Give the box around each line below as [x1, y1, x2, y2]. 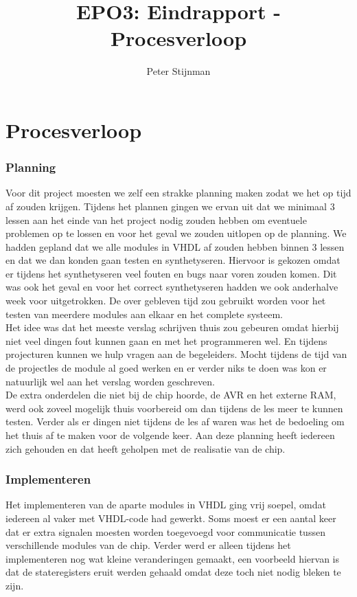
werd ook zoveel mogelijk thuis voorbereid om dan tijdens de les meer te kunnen [5, 401, 343, 415]
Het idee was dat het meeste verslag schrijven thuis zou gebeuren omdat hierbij [5, 320, 339, 335]
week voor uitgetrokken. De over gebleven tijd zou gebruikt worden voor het [5, 293, 326, 308]
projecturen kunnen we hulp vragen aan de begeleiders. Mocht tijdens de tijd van [5, 347, 347, 361]
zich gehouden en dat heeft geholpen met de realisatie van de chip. [5, 441, 286, 455]
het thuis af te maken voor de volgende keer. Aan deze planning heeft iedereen [5, 428, 335, 442]
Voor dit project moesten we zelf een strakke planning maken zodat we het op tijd [5, 185, 352, 200]
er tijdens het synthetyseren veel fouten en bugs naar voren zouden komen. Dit [5, 266, 337, 280]
